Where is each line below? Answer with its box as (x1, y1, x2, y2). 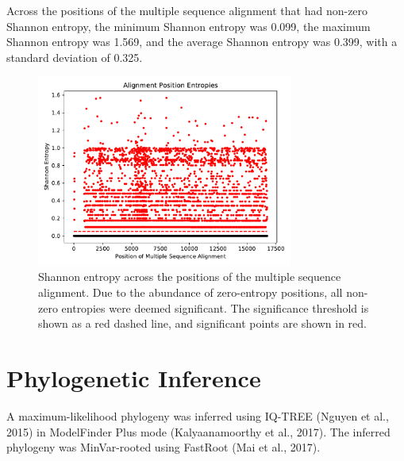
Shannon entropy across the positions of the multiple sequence (38, 268, 341, 285)
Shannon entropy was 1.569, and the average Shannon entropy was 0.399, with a (6, 33, 398, 50)
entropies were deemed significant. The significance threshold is (61, 299, 369, 316)
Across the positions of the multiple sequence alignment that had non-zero (6, 2, 368, 18)
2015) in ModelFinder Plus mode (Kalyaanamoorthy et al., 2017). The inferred (6, 423, 391, 440)
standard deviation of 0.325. (6, 48, 143, 65)
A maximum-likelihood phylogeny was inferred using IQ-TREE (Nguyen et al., (6, 407, 389, 424)
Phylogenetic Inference (6, 362, 261, 394)
